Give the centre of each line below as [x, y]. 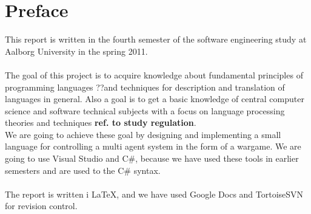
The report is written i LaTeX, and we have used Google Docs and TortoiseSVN [154, 194]
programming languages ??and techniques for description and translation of [145, 87]
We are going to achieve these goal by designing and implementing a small [143, 134]
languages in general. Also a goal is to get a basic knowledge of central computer [155, 99]
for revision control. [41, 206]
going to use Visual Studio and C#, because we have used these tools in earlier [152, 158]
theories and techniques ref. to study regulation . [101, 123]
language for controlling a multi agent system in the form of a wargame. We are [153, 146]
